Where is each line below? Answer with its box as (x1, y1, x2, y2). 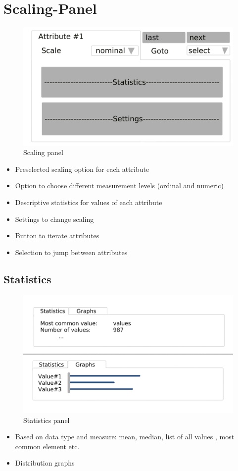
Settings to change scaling (15, 213, 94, 224)
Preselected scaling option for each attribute (15, 163, 149, 174)
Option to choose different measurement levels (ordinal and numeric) (15, 180, 224, 191)
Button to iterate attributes (15, 230, 99, 241)
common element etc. (15, 441, 80, 451)
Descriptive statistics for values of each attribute (15, 197, 162, 207)
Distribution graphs (15, 458, 75, 468)
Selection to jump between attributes (15, 247, 128, 257)
